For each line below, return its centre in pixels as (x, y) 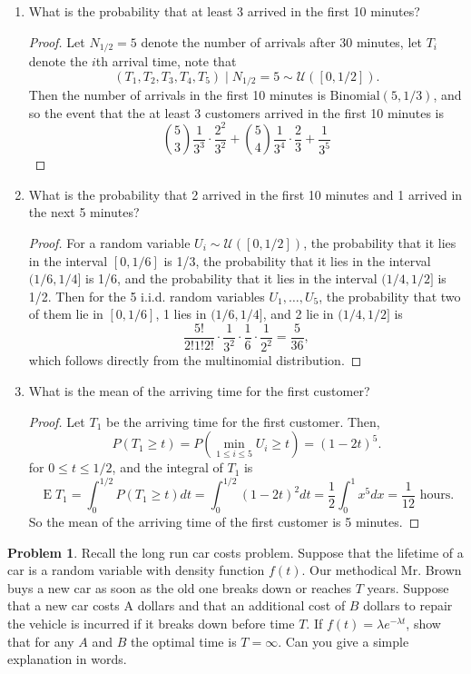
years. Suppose (408, 587)
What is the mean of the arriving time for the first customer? (199, 391)
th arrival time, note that (166, 61)
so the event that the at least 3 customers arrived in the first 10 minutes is (236, 112)
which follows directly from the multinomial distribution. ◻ (195, 360)
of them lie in (66, 314)
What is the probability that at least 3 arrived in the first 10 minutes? (224, 11)
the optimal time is (183, 641)
